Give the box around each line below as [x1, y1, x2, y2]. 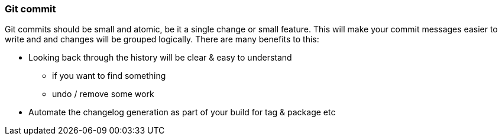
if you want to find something [52, 71, 166, 81]
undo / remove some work [52, 89, 154, 99]
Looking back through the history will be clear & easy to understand [28, 52, 292, 63]
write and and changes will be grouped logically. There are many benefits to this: [5, 34, 319, 45]
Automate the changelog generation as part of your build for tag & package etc [28, 107, 336, 118]
